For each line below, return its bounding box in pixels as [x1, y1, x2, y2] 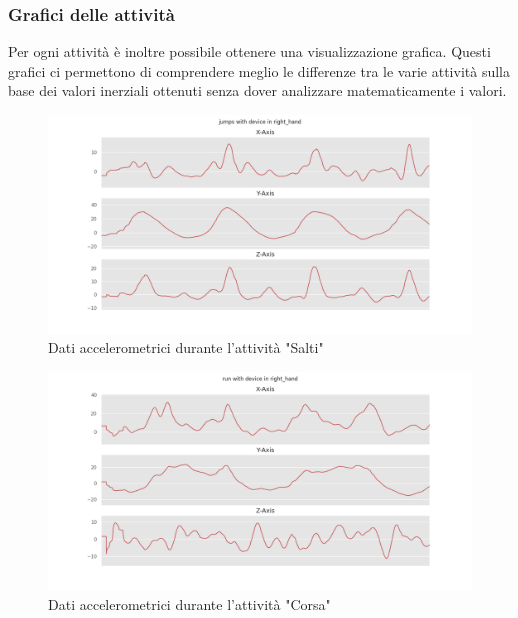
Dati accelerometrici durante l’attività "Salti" [48, 337, 324, 358]
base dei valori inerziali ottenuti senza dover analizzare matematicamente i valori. [8, 80, 507, 101]
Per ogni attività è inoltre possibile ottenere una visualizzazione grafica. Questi [8, 41, 491, 62]
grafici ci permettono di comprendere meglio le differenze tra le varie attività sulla [8, 60, 510, 81]
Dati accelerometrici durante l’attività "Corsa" [48, 594, 331, 615]
